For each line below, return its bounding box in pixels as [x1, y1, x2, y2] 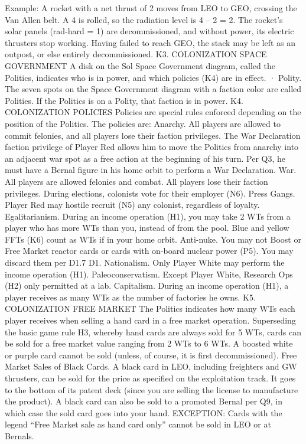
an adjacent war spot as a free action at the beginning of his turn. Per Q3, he [5, 152, 286, 164]
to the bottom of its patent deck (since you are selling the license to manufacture [5, 383, 298, 396]
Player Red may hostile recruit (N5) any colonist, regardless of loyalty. [5, 198, 260, 211]
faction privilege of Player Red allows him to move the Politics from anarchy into [5, 141, 299, 153]
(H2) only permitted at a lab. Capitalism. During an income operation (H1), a [5, 279, 289, 292]
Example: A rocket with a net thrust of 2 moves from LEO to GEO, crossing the [5, 2, 297, 14]
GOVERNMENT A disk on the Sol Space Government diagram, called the [5, 59, 275, 71]
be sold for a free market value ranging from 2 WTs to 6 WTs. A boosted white [5, 337, 293, 350]
